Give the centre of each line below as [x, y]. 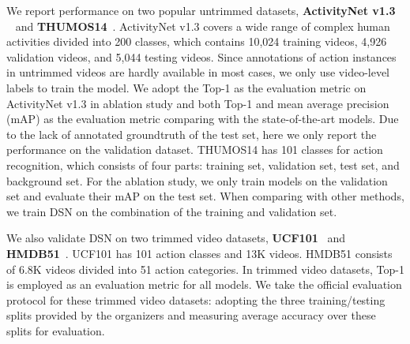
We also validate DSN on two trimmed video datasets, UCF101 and [176, 238]
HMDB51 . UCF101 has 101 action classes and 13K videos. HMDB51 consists [199, 253]
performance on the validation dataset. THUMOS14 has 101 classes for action [195, 150]
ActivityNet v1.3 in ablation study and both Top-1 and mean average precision [198, 103]
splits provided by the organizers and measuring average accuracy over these [191, 315]
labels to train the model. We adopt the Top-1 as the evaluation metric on [186, 87]
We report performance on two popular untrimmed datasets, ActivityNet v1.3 [201, 10]
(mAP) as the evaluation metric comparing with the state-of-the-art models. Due [203, 119]
